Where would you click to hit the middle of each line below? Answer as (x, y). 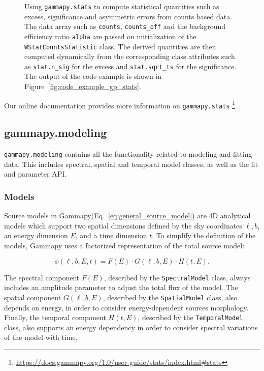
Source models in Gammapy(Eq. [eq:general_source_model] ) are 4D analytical (127, 216)
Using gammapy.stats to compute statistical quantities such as (122, 6)
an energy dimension (36, 235)
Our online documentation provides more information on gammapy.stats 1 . (121, 104)
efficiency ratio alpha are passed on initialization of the (110, 36)
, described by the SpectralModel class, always (177, 277)
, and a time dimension (111, 235)
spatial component (33, 297)
